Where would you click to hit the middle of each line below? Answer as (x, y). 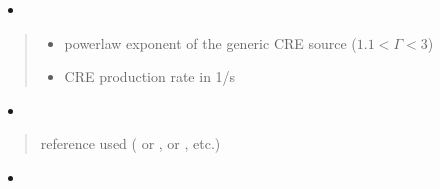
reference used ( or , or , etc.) (130, 143)
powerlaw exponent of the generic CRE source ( (210, 42)
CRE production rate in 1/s (150, 76)
